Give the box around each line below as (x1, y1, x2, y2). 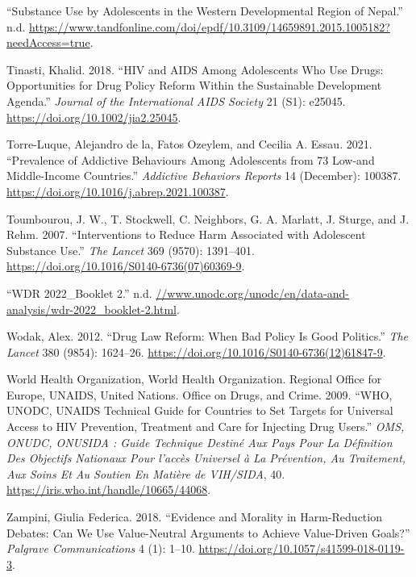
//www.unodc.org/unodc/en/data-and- (156, 284, 349, 301)
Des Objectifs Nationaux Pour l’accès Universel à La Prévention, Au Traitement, (6, 449, 406, 466)
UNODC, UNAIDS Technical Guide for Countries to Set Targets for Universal (6, 402, 393, 419)
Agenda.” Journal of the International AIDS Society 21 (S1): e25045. (6, 92, 346, 109)
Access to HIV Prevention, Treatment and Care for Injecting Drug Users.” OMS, (6, 418, 405, 435)
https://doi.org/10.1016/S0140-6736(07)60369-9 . (6, 257, 245, 274)
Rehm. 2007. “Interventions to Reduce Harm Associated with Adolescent (6, 226, 366, 243)
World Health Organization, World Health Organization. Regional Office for (6, 370, 382, 387)
